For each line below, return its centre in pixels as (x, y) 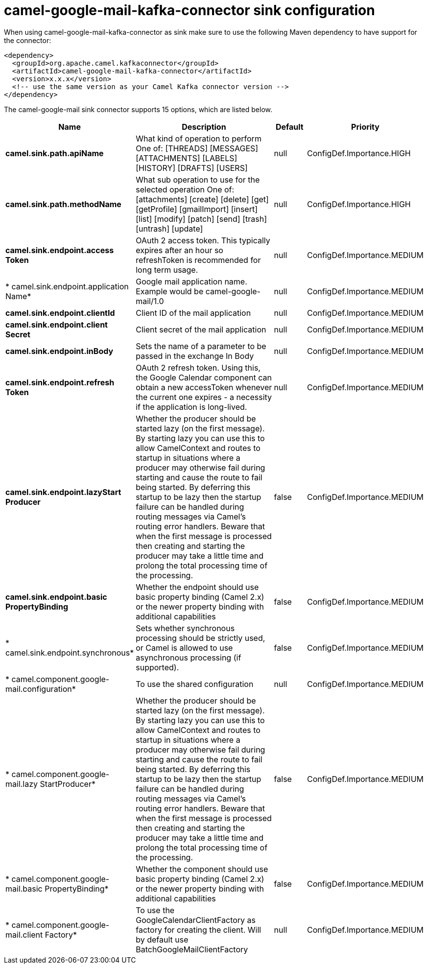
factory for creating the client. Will (199, 930)
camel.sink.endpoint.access (60, 250)
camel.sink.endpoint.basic (56, 597)
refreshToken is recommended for (198, 260)
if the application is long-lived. (191, 407)
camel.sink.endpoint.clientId (60, 313)
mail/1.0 (150, 301)
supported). (157, 667)
